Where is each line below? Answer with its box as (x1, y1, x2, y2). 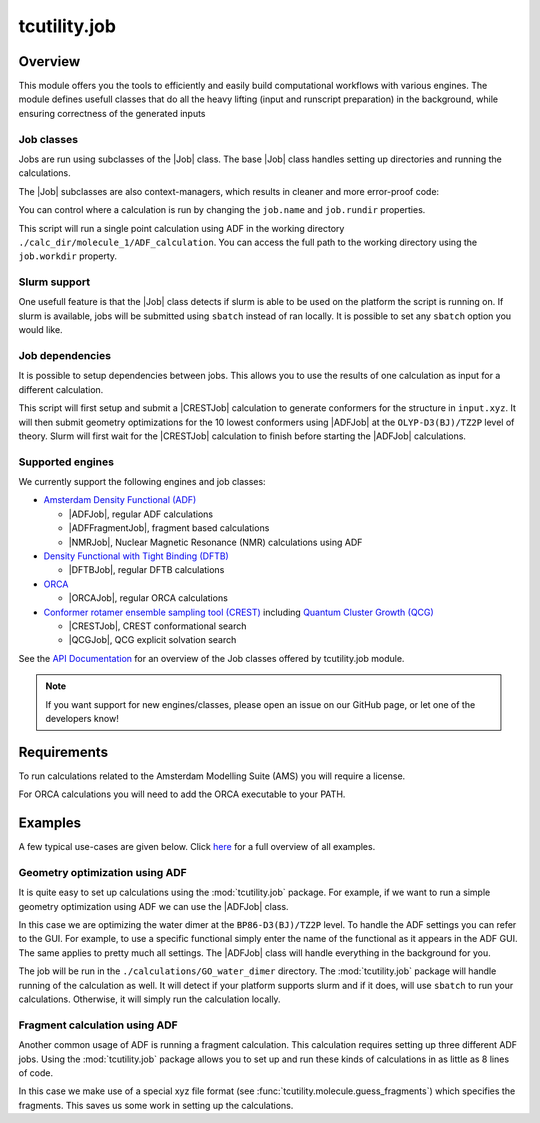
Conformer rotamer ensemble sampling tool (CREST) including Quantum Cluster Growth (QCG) (43, 606, 434, 618)
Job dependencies (18, 349, 112, 363)
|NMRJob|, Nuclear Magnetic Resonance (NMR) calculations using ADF (68, 536, 363, 548)
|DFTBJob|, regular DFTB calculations (68, 564, 225, 576)
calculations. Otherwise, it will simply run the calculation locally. (18, 993, 281, 1005)
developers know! (45, 712, 119, 724)
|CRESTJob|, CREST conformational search (68, 620, 247, 632)
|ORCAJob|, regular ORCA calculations (68, 592, 229, 604)
